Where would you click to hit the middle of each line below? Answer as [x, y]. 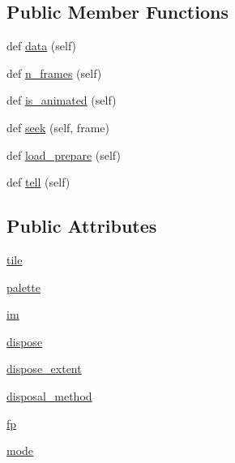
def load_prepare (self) [64, 154]
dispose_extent [44, 369]
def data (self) [42, 46]
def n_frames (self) [54, 73]
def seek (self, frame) [58, 127]
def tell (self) [38, 182]
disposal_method [49, 395]
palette [23, 287]
